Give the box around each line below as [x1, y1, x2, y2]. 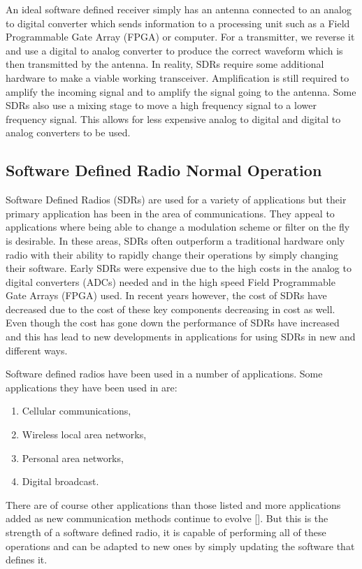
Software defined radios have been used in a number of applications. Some [6, 366, 323, 381]
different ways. [6, 343, 68, 357]
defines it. [6, 552, 48, 567]
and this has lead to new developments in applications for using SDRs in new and [6, 329, 356, 344]
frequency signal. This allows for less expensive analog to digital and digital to [6, 111, 341, 126]
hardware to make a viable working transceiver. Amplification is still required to [6, 70, 349, 85]
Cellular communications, [22, 403, 131, 418]
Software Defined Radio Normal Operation [6, 159, 322, 181]
